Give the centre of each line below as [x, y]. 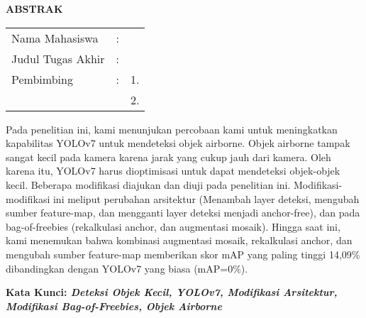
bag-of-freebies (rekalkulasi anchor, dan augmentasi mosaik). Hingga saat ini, [173, 226]
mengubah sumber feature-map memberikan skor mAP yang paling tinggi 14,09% [183, 254]
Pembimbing [42, 79]
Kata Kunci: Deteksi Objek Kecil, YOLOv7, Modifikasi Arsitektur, [172, 292]
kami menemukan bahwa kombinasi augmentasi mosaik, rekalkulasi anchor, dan [179, 240]
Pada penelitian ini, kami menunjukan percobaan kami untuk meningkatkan [172, 129]
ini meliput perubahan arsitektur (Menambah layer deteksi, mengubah [206, 198]
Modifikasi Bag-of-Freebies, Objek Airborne [114, 306]
